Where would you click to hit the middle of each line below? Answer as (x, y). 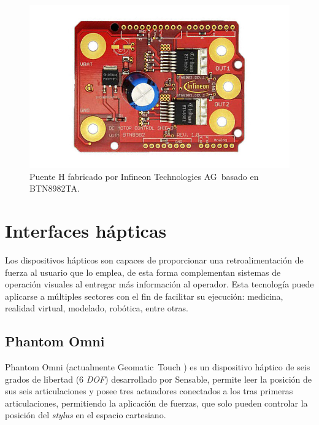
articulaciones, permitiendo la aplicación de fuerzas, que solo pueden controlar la (156, 403)
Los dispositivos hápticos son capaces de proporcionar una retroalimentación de (154, 259)
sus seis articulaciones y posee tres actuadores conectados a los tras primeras (149, 391)
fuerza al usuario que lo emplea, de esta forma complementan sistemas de (143, 272)
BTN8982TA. (55, 188)
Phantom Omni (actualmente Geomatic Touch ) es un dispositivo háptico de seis (158, 367)
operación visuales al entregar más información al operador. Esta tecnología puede (159, 284)
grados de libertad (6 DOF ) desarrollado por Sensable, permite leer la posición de (159, 379)
